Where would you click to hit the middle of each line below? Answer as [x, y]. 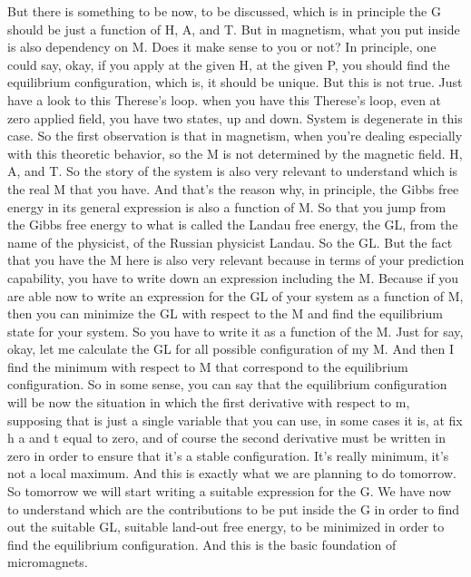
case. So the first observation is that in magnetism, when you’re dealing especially [235, 136]
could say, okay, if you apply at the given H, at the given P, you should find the [229, 64]
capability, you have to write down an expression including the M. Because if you [233, 277]
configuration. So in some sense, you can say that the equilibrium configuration [227, 384]
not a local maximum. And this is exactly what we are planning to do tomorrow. [232, 473]
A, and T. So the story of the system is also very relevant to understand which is [233, 171]
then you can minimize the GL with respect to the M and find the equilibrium [225, 313]
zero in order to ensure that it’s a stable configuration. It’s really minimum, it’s [228, 455]
